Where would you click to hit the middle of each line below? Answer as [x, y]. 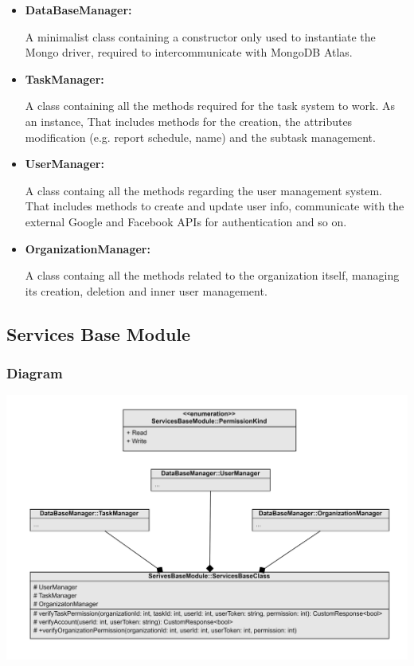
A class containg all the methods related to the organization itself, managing [212, 275]
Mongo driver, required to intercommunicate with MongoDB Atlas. [189, 52]
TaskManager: [64, 78]
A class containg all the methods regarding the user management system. [203, 190]
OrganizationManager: [88, 248]
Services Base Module [99, 333]
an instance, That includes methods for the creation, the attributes [189, 121]
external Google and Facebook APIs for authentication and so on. [186, 221]
